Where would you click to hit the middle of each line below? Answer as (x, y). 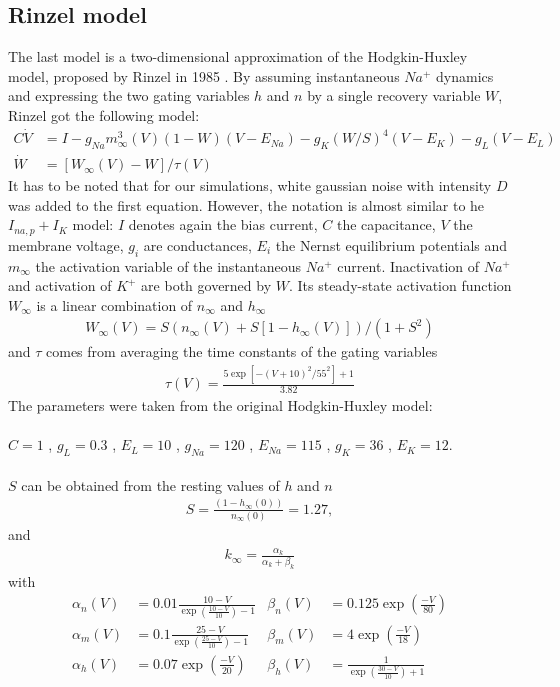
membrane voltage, (66, 244)
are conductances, (197, 244)
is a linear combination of (114, 304)
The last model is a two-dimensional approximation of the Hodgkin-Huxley (238, 56)
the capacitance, (386, 224)
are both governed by (206, 285)
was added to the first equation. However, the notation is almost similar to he (246, 204)
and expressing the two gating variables (129, 95)
